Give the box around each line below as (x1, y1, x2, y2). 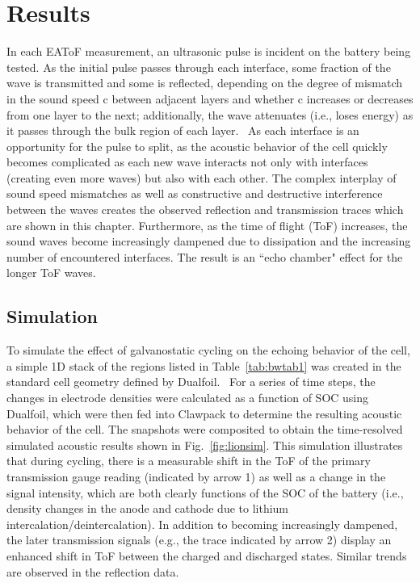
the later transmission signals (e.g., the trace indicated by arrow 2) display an (6, 531, 392, 548)
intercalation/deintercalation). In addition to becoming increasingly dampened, (6, 515, 398, 532)
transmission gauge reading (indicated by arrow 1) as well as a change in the (6, 468, 386, 484)
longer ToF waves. (6, 264, 96, 281)
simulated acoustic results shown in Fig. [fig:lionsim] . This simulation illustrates (6, 436, 403, 453)
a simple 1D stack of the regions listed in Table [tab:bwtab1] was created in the (6, 357, 401, 374)
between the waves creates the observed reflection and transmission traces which (6, 201, 404, 218)
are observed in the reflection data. (6, 563, 179, 580)
